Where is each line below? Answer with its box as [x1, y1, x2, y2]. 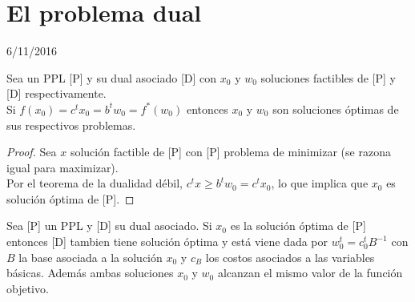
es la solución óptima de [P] [230, 217, 366, 234]
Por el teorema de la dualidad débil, [6, 175, 183, 191]
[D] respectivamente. [6, 85, 107, 102]
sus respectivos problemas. [6, 116, 136, 133]
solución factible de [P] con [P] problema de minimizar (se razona [70, 143, 391, 160]
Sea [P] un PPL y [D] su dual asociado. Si [6, 217, 212, 234]
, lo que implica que [271, 175, 369, 191]
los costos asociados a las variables [205, 248, 375, 265]
